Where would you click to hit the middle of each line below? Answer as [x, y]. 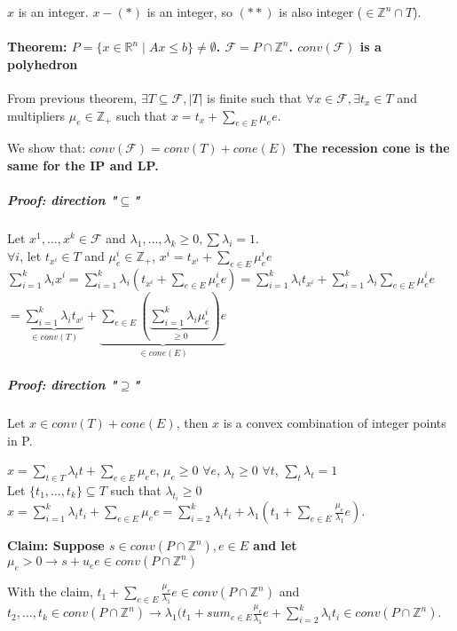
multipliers [36, 115]
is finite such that [255, 97]
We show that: [47, 148]
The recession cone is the [371, 148]
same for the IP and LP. [83, 165]
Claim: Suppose [56, 545]
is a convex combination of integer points [335, 423]
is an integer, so [189, 12]
